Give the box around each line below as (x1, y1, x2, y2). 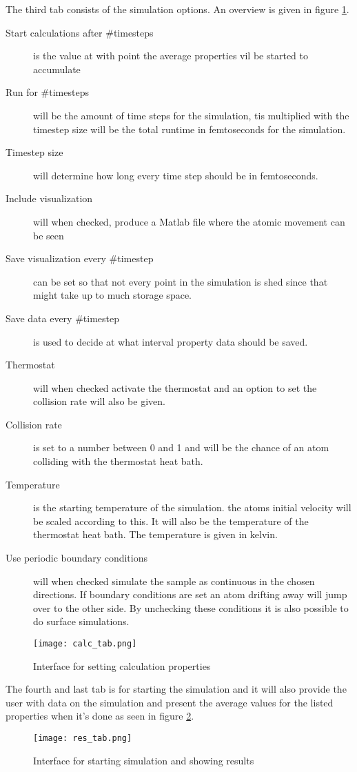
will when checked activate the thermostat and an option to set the (33, 380, 317, 395)
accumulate (33, 61, 81, 76)
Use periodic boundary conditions (6, 551, 147, 565)
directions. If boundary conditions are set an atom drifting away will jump (33, 587, 347, 602)
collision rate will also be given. (33, 394, 165, 408)
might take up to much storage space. (33, 288, 192, 302)
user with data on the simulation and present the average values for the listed (6, 695, 334, 709)
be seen (33, 228, 64, 242)
